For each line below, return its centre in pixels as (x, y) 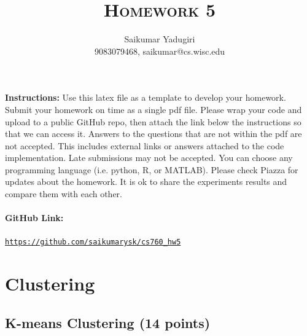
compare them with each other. (64, 194)
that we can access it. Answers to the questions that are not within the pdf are (153, 134)
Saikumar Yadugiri (160, 39)
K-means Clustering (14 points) (108, 322)
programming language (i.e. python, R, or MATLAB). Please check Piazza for (152, 169)
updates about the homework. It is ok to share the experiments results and (146, 182)
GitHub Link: (34, 218)
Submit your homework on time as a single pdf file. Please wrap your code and (153, 109)
